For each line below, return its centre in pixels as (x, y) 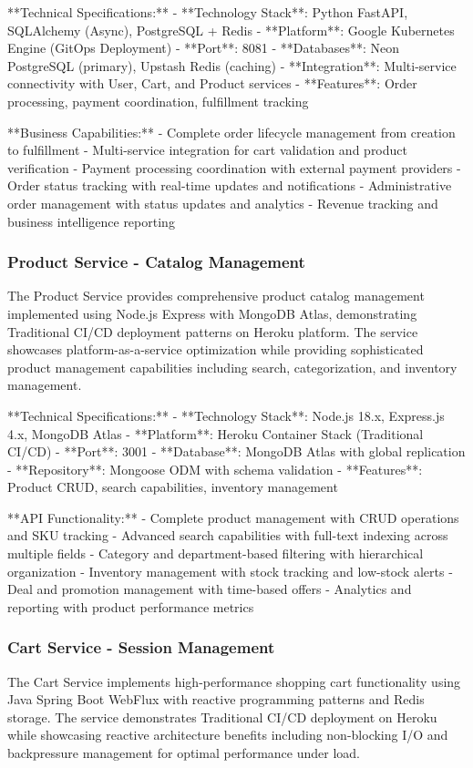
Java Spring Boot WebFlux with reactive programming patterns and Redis (216, 699)
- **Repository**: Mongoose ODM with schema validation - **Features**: (215, 469)
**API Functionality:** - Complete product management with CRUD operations (233, 517)
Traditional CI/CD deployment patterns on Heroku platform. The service (213, 331)
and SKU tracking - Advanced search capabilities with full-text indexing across (228, 535)
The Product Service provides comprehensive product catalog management (216, 296)
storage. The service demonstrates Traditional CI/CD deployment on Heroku (222, 717)
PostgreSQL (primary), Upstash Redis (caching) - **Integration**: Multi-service (232, 65)
